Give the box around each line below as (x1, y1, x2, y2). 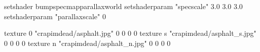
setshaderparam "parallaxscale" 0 (4, 11, 106, 21)
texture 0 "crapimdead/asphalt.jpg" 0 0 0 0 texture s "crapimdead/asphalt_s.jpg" (4, 28, 256, 38)
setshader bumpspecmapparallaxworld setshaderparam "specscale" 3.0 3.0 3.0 (4, 1, 243, 11)
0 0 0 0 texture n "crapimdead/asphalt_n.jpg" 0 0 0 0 (4, 37, 171, 48)
